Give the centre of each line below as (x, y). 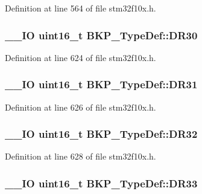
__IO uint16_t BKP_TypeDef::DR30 (101, 35)
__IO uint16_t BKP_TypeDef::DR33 (101, 183)
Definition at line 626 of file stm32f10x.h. (80, 107)
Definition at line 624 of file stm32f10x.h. (80, 57)
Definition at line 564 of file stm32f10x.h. (80, 8)
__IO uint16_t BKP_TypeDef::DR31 (101, 84)
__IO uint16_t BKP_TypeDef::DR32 (101, 134)
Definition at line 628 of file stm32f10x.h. (80, 156)
